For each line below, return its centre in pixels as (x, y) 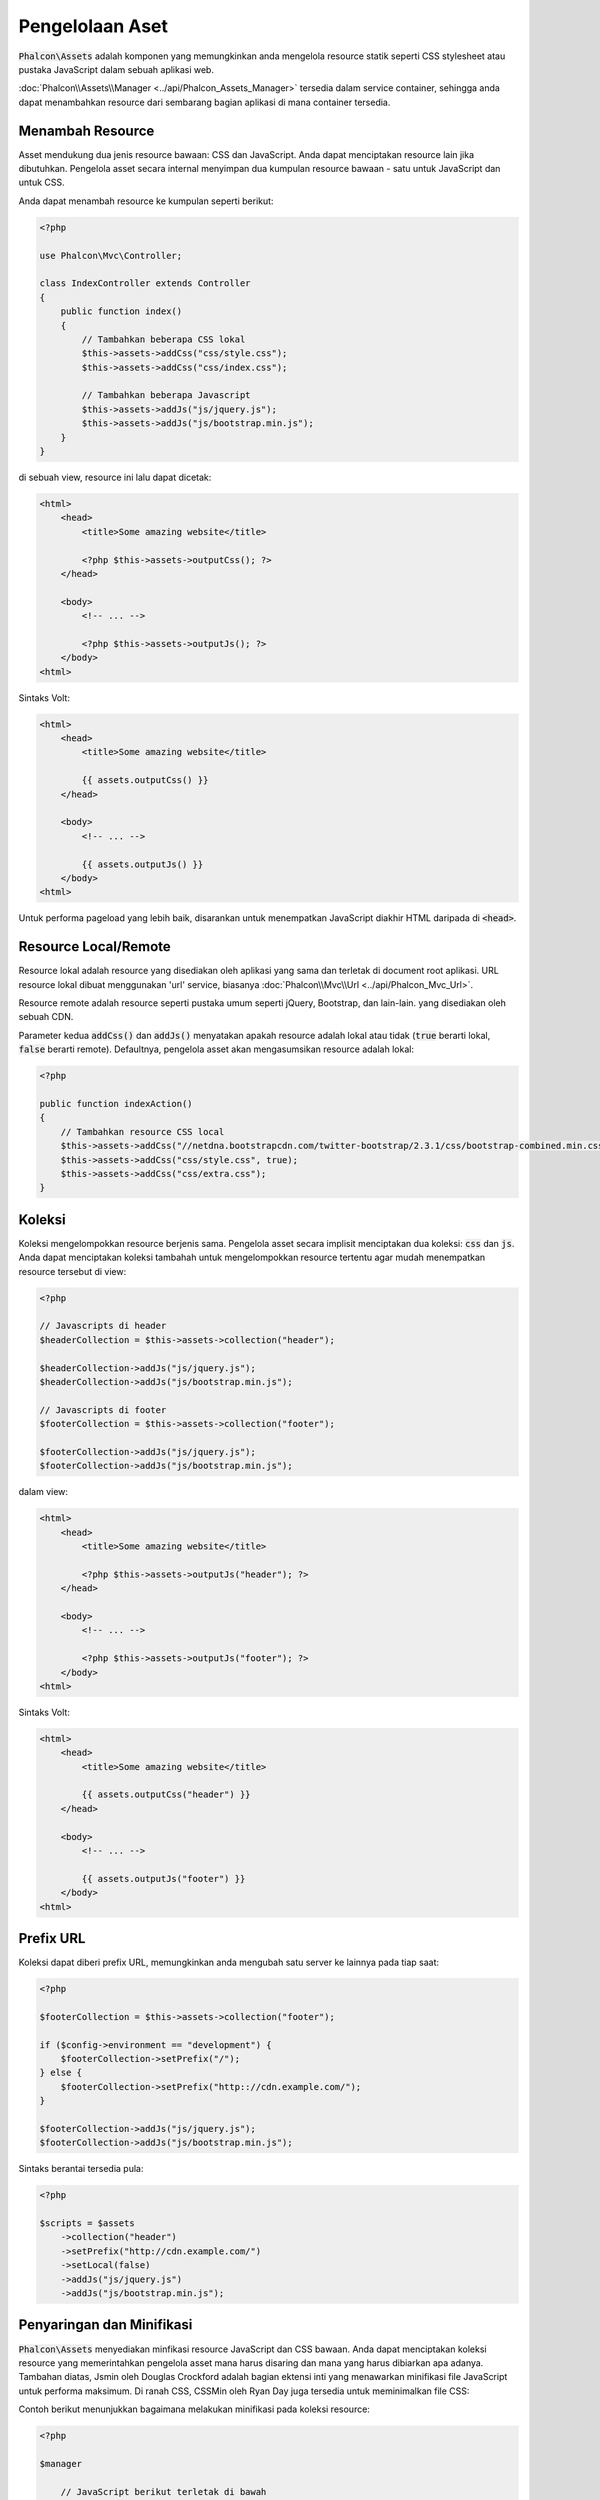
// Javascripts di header (103, 1326)
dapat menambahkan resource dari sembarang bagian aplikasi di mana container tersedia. (204, 102)
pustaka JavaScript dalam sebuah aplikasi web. (116, 69)
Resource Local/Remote (95, 946)
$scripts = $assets (87, 2223)
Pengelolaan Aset (93, 26)
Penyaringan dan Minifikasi (105, 2325)
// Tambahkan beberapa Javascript (166, 395)
